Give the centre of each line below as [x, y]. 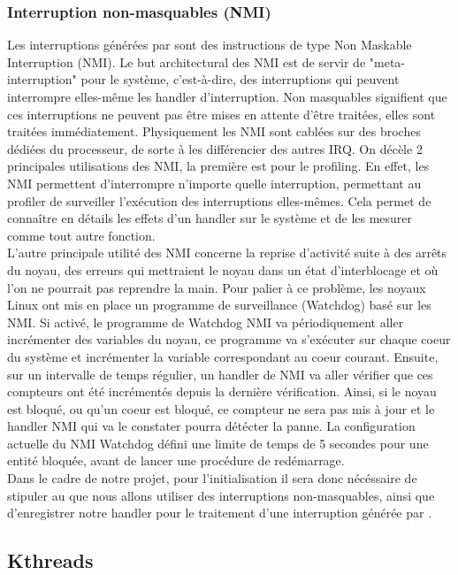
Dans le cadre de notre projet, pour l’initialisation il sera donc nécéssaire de [212, 478]
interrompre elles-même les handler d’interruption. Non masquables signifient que [227, 96]
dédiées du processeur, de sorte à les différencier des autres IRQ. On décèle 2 [215, 148]
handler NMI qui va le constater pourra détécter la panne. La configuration [211, 426]
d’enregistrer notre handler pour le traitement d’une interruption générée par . [220, 513]
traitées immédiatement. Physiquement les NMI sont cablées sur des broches [214, 131]
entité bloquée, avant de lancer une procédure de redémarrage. [176, 460]
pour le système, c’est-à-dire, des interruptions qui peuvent [240, 79]
